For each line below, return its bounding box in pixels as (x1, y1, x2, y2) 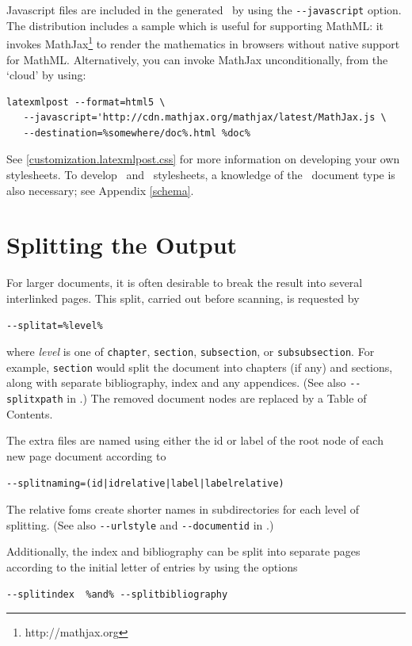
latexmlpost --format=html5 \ (6, 96, 166, 108)
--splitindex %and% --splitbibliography (6, 588, 228, 600)
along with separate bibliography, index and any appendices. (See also (6, 374, 346, 391)
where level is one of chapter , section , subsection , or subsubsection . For (6, 343, 375, 360)
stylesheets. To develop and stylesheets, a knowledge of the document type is (6, 166, 395, 183)
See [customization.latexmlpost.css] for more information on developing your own (6, 151, 400, 167)
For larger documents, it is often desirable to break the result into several (6, 274, 363, 291)
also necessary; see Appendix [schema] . (6, 182, 194, 198)
